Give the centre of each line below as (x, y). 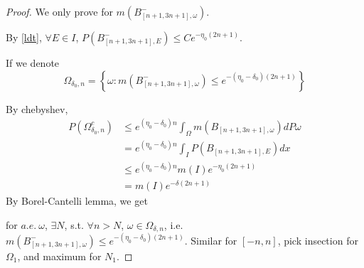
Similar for (214, 240)
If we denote (33, 63)
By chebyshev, (37, 108)
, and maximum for (59, 256)
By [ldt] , (24, 37)
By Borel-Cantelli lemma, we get (77, 201)
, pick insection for (318, 240)
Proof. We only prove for (59, 11)
